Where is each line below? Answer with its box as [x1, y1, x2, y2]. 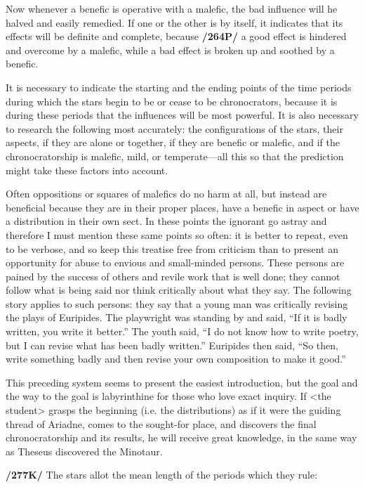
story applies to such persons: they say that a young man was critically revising [6, 296, 348, 311]
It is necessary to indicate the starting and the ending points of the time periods [6, 79, 352, 94]
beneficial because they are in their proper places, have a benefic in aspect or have [6, 200, 359, 214]
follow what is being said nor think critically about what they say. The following [6, 283, 352, 297]
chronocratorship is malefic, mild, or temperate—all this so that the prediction [6, 148, 344, 163]
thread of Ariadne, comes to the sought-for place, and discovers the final [6, 416, 317, 431]
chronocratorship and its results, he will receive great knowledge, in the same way [6, 430, 357, 445]
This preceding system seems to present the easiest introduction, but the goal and [6, 375, 358, 389]
